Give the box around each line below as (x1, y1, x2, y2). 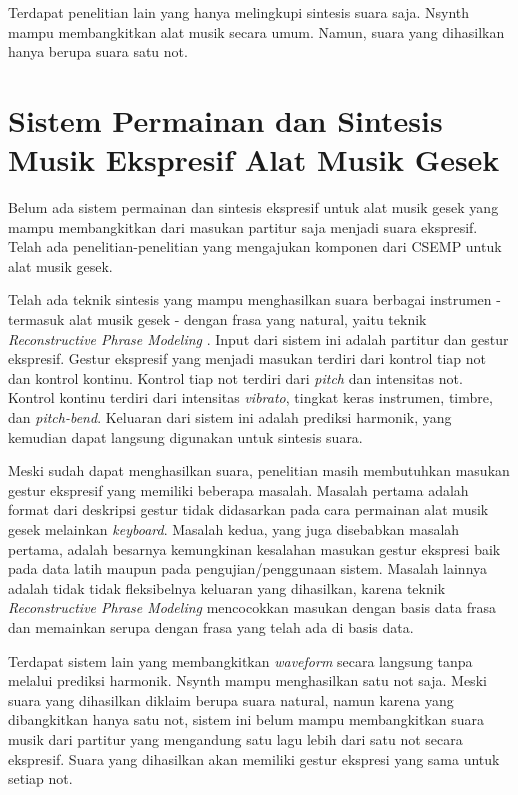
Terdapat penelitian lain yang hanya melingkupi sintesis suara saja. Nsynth (8, 2, 470, 22)
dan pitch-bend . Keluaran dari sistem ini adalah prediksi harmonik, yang (8, 407, 452, 428)
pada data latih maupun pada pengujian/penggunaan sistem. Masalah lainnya (8, 558, 488, 579)
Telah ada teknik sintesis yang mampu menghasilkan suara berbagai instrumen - (8, 289, 501, 310)
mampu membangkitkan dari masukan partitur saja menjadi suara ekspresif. (8, 216, 478, 237)
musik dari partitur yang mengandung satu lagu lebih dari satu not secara (8, 728, 463, 749)
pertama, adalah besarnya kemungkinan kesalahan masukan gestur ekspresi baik (8, 538, 501, 559)
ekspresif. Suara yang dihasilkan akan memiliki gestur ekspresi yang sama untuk (8, 748, 500, 769)
